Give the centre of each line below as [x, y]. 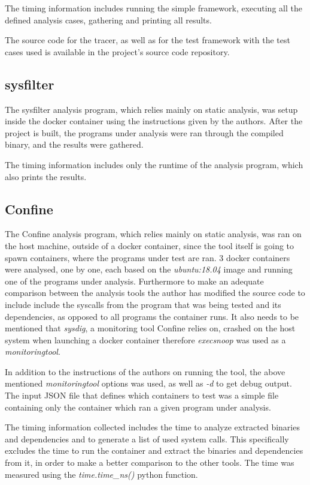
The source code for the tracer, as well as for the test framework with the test [148, 40]
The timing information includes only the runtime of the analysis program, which [154, 164]
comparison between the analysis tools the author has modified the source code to [155, 293]
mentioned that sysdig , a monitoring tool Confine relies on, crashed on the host [150, 328]
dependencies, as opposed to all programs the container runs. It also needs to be [152, 316]
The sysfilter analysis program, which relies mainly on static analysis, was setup [151, 109]
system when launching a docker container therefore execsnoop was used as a [145, 339]
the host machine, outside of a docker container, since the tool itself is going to [150, 245]
